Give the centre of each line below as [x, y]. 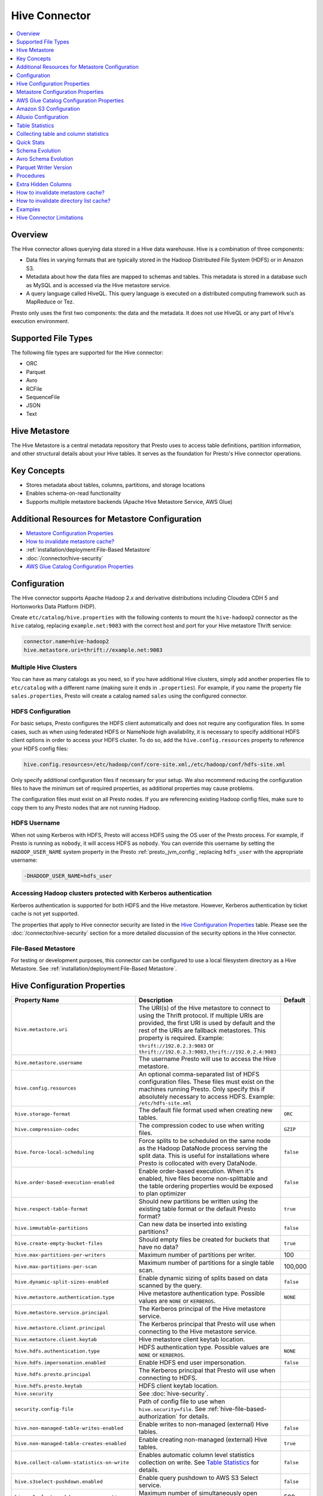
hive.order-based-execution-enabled [65, 1182]
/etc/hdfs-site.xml [165, 1103]
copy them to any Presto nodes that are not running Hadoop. [86, 807]
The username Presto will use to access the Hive [207, 1059]
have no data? [159, 1247]
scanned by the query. [170, 1285]
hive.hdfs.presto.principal [53, 1374]
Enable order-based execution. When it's [196, 1171]
